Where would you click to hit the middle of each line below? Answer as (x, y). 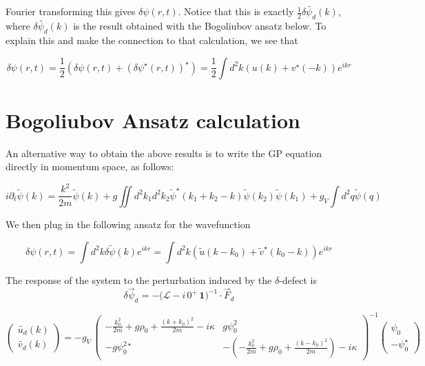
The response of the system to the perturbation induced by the (139, 279)
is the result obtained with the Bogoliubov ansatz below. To (200, 26)
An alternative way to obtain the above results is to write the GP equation (164, 153)
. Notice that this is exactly (236, 11)
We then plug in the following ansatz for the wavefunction (128, 224)
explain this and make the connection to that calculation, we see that (152, 40)
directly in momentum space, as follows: (90, 166)
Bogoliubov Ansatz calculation (153, 120)
